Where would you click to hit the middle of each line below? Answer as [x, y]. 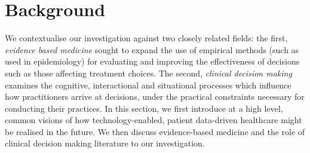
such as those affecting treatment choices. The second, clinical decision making [148, 73]
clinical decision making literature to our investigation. [105, 143]
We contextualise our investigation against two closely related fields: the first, [146, 38]
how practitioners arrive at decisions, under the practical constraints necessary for [155, 97]
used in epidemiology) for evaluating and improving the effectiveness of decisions [152, 61]
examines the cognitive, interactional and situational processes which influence [148, 85]
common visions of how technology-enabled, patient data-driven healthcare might [154, 120]
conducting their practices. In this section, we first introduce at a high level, [144, 108]
